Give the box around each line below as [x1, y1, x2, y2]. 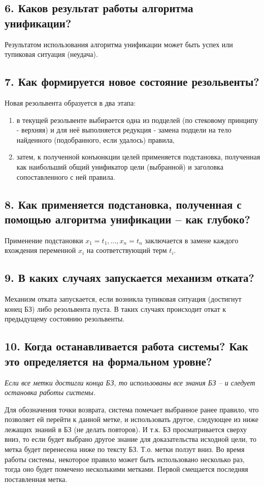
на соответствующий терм [86, 245, 167, 255]
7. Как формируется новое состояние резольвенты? [5, 74, 259, 89]
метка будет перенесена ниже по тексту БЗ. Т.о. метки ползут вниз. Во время [5, 444, 245, 455]
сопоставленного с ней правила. [16, 171, 115, 182]
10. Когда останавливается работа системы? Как [5, 338, 248, 354]
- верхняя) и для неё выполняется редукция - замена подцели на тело [16, 124, 232, 135]
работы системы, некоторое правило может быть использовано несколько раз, [5, 453, 245, 464]
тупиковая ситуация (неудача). [5, 49, 98, 59]
